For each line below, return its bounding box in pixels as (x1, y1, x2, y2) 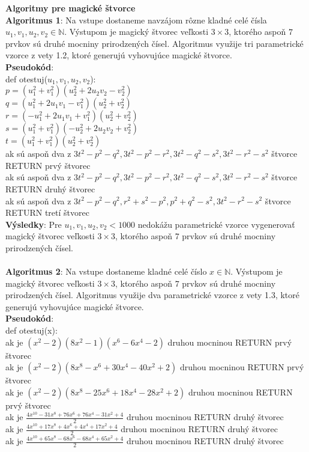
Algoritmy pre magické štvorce (5, 2, 136, 14)
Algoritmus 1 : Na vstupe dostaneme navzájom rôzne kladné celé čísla (5, 13, 267, 26)
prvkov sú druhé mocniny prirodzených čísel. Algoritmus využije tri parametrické (5, 37, 304, 49)
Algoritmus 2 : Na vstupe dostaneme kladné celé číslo (5, 265, 207, 278)
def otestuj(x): (5, 324, 58, 337)
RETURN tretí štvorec (5, 206, 89, 219)
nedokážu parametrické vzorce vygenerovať (137, 218, 295, 230)
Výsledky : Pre (5, 218, 62, 230)
